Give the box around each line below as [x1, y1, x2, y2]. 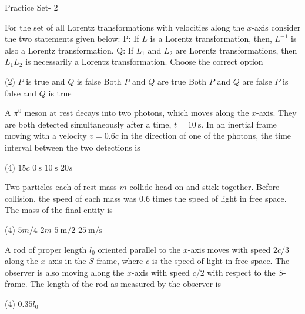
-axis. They [256, 106, 297, 119]
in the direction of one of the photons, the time [121, 129, 291, 142]
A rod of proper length [5, 243, 87, 255]
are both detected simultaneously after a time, [5, 118, 172, 130]
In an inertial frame [206, 118, 277, 130]
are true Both [157, 75, 207, 87]
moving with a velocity [5, 129, 87, 142]
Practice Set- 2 [5, 1, 58, 13]
